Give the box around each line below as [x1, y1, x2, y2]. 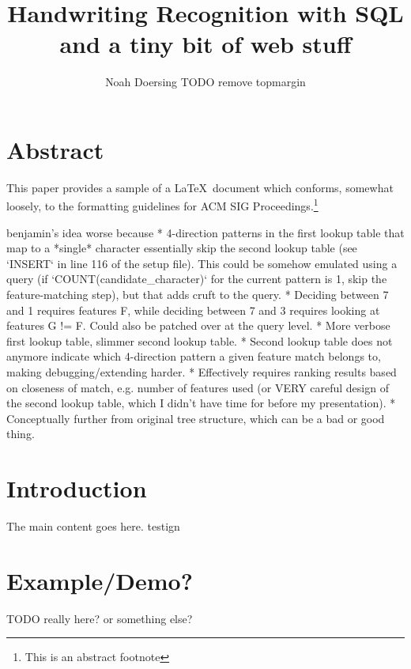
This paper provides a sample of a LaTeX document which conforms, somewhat [6, 179, 394, 195]
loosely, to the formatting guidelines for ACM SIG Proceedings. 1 [6, 195, 319, 214]
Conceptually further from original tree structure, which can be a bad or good [6, 410, 385, 426]
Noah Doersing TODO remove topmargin [105, 74, 306, 90]
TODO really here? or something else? [6, 610, 193, 626]
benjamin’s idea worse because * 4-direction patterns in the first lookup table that [6, 224, 405, 240]
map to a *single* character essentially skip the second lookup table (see [6, 240, 357, 256]
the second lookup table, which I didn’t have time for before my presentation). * [6, 395, 396, 411]
